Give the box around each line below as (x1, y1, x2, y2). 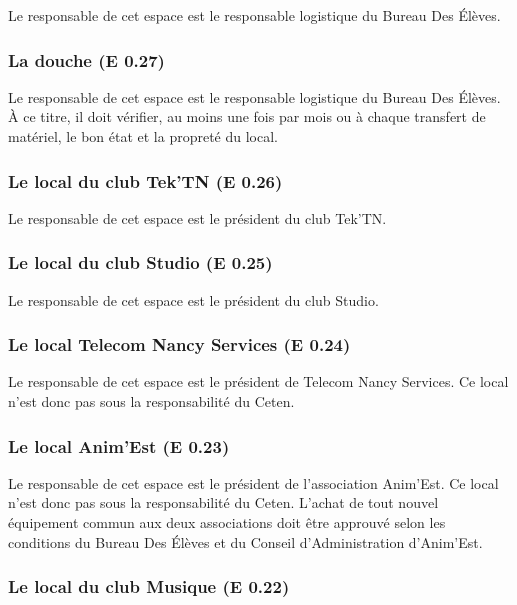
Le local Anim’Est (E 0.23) (8, 433, 230, 458)
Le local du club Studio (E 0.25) (8, 250, 273, 275)
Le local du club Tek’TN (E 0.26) (8, 168, 283, 193)
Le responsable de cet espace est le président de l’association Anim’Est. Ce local (8, 472, 499, 493)
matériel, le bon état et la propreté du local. (8, 126, 279, 146)
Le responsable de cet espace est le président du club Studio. (8, 289, 379, 310)
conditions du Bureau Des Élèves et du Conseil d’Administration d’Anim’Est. (8, 531, 483, 552)
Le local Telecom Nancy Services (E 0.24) (8, 332, 351, 357)
